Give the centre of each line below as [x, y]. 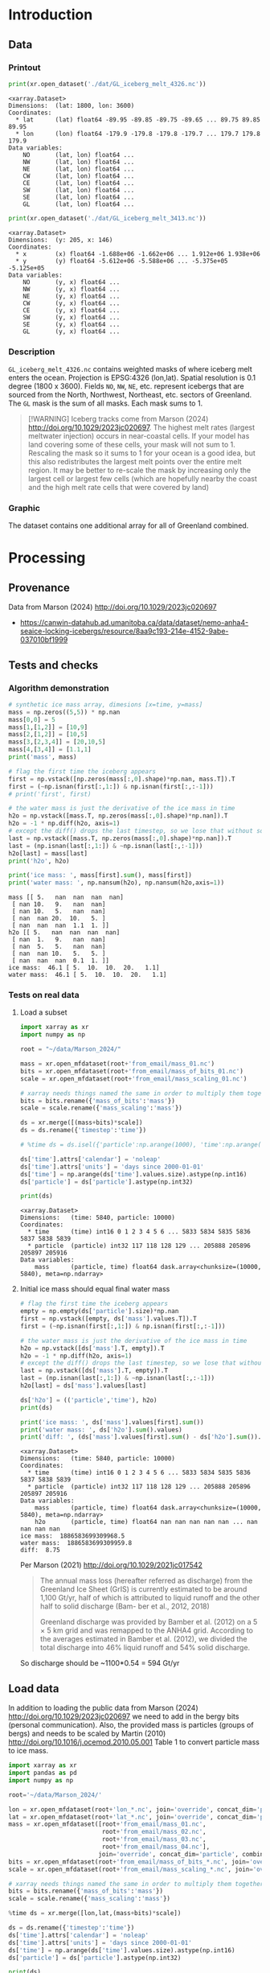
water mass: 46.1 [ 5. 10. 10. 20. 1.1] [88, 975]
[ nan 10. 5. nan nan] [59, 912]
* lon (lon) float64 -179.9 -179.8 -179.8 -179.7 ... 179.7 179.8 [138, 134]
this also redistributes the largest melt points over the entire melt [135, 461]
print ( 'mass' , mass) [43, 757]
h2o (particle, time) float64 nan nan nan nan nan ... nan [147, 1522]
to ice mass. [29, 1751]
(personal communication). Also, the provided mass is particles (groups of [131, 1725]
